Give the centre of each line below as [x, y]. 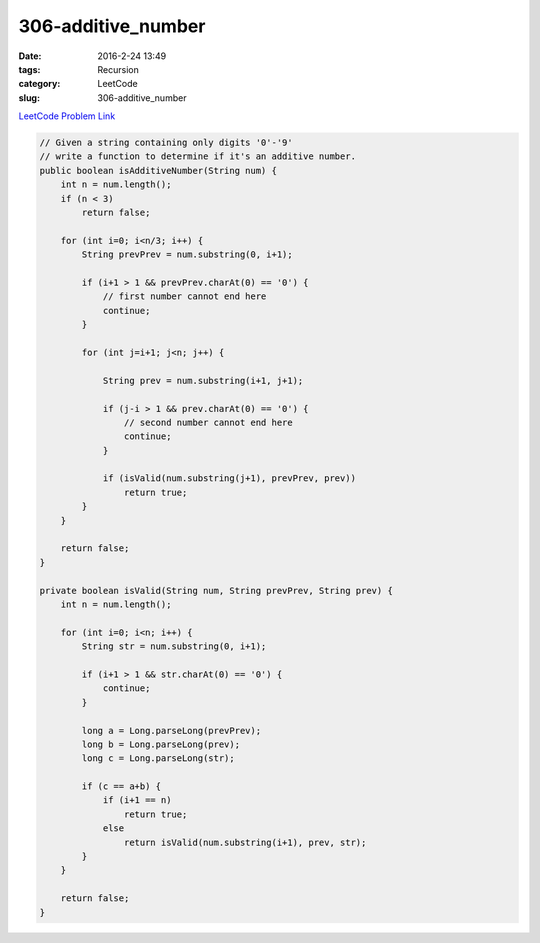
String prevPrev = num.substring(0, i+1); [187, 254]
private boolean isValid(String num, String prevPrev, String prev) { [216, 590]
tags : [29, 69]
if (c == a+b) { [121, 786]
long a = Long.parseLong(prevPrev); [171, 730]
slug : [29, 97]
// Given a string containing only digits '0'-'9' [166, 143]
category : [39, 84]
